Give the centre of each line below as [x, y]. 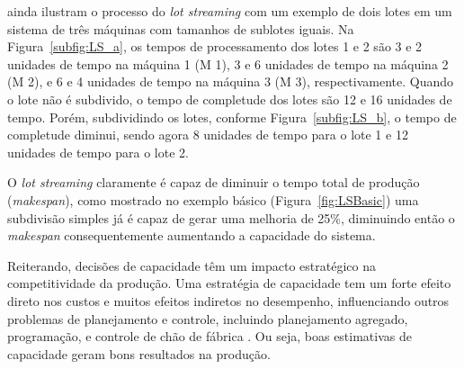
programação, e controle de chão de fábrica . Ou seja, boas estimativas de [210, 336]
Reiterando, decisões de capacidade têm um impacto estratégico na [192, 265]
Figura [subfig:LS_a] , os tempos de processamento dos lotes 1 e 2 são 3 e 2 [215, 46]
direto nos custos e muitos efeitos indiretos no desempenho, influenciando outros [228, 300]
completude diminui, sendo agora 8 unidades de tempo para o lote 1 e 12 [208, 135]
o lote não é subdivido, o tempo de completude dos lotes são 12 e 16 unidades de [230, 99]
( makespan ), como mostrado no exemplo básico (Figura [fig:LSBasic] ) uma [213, 199]
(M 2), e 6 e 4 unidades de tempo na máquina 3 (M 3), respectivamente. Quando [231, 81]
